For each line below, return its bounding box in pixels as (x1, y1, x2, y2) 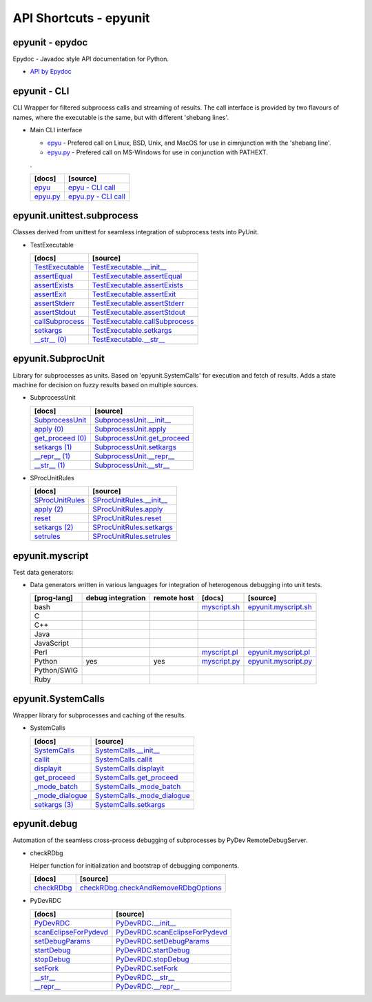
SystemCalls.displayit (94, 764, 165, 773)
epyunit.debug (12, 818, 78, 830)
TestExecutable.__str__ (92, 335, 165, 344)
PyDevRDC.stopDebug (116, 954, 189, 964)
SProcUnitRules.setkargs (92, 522, 174, 532)
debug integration (85, 593, 146, 603)
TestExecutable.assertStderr (92, 298, 185, 308)
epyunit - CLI (12, 85, 70, 97)
